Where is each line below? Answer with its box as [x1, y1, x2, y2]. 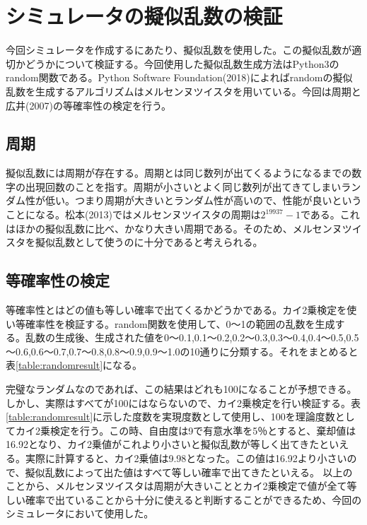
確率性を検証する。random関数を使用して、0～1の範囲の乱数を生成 [25, 316, 335, 331]
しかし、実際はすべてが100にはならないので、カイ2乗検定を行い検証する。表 [6, 395, 361, 410]
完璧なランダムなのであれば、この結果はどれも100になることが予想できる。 [6, 382, 357, 396]
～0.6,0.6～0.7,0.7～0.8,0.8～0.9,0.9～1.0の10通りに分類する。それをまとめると [6, 343, 359, 358]
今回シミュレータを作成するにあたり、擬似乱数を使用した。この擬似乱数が [6, 42, 352, 57]
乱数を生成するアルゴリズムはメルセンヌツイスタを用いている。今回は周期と [6, 83, 361, 98]
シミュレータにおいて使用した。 [6, 506, 154, 521]
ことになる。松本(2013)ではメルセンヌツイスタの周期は [6, 207, 261, 222]
